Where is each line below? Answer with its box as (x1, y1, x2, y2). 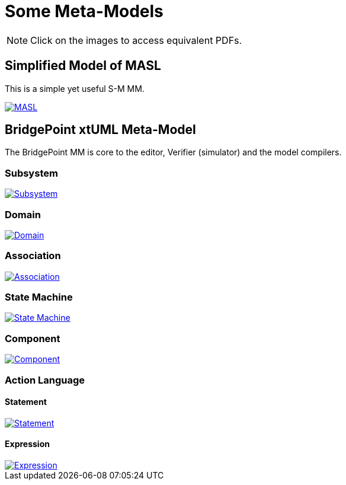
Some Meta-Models (5, 1, 164, 21)
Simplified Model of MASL (5, 58, 161, 74)
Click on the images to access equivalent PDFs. (30, 34, 242, 46)
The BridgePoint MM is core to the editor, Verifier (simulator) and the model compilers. (5, 147, 342, 158)
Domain (5, 208, 41, 221)
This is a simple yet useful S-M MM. (5, 83, 145, 94)
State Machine (5, 291, 73, 304)
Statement (5, 397, 47, 407)
